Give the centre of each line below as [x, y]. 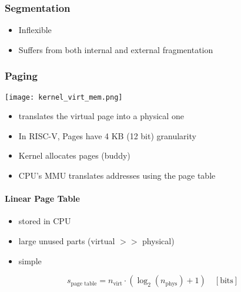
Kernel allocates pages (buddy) [74, 155]
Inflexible [35, 30]
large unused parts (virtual [67, 241]
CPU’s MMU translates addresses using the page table [117, 175]
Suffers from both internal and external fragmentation [116, 49]
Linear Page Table [42, 199]
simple [30, 260]
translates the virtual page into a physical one [101, 116]
